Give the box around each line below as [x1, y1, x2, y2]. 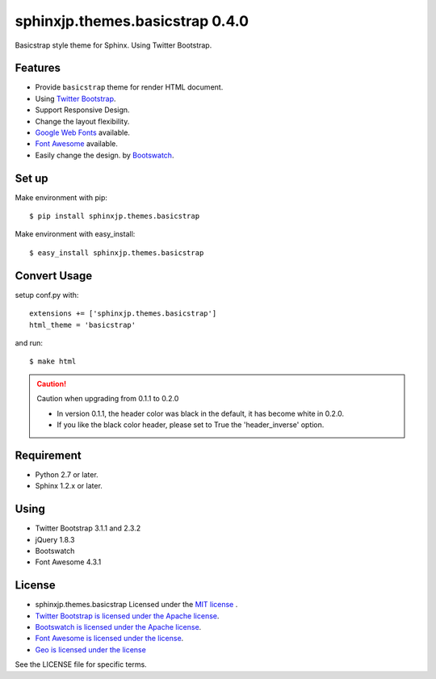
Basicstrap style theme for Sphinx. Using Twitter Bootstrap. [15, 40, 212, 50]
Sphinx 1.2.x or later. [35, 481, 103, 491]
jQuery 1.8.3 [35, 534, 75, 544]
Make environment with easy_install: [15, 229, 136, 239]
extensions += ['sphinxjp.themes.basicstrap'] [29, 309, 217, 318]
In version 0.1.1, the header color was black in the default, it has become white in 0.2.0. [57, 409, 345, 418]
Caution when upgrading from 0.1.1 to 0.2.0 [36, 394, 179, 404]
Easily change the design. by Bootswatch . [35, 150, 174, 160]
